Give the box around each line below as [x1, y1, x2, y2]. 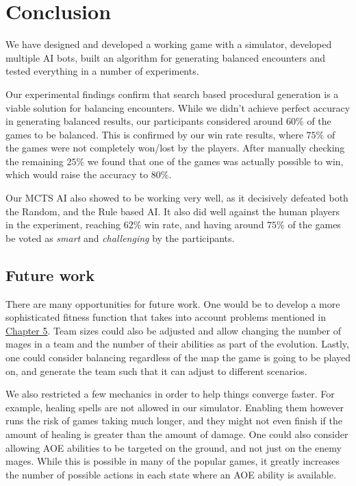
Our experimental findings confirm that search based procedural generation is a [5, 86, 339, 101]
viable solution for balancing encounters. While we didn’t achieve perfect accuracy [5, 100, 351, 114]
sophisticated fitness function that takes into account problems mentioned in [5, 310, 326, 324]
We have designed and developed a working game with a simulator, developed [5, 37, 332, 51]
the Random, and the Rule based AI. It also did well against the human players [5, 204, 340, 218]
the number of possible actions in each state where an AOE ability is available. [5, 467, 336, 481]
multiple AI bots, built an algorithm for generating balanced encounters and [5, 50, 326, 64]
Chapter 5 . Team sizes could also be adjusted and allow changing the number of [5, 323, 341, 337]
